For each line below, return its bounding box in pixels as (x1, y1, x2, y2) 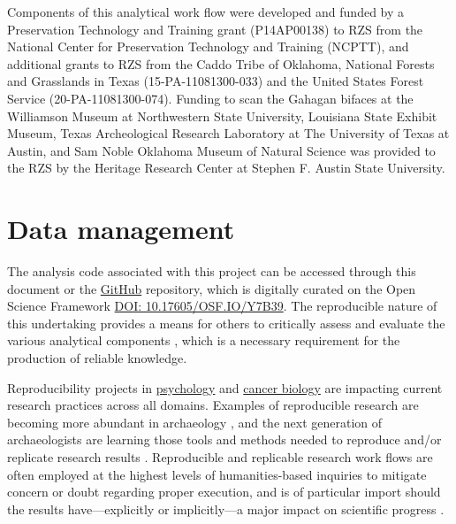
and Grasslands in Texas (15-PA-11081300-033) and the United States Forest (7, 72, 424, 90)
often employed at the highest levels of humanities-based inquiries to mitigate (7, 465, 427, 483)
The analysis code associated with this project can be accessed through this (7, 262, 416, 281)
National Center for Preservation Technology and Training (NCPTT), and (7, 37, 409, 56)
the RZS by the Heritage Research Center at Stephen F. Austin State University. (7, 158, 445, 177)
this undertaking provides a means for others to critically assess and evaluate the (7, 313, 445, 332)
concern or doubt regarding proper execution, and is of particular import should (7, 482, 441, 501)
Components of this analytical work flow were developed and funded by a (7, 3, 405, 20)
